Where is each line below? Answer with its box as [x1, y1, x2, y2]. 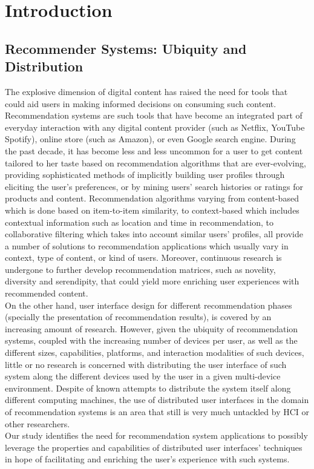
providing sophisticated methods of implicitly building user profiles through [5, 168, 285, 181]
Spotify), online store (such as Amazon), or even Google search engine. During [5, 133, 296, 145]
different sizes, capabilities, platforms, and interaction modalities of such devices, [5, 346, 304, 359]
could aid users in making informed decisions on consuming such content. [5, 97, 276, 110]
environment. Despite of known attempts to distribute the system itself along [5, 381, 291, 394]
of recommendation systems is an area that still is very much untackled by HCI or [5, 405, 310, 418]
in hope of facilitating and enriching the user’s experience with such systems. [5, 453, 290, 465]
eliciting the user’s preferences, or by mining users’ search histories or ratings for [5, 180, 304, 192]
